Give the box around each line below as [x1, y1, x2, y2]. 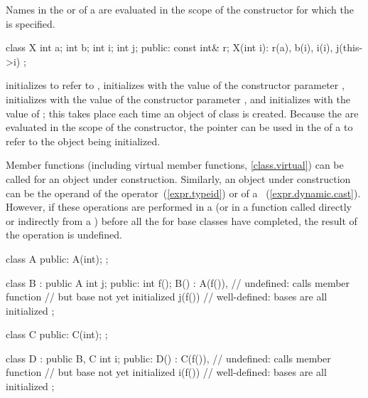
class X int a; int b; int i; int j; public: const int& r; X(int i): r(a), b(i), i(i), [6, 40, 333, 55]
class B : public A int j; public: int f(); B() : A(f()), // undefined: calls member [6, 275, 350, 290]
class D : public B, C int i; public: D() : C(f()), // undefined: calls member [6, 350, 331, 365]
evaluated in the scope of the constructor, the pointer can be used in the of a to [6, 120, 353, 135]
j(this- [336, 40, 363, 55]
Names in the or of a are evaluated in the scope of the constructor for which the [6, 2, 354, 16]
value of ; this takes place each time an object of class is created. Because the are [6, 105, 359, 120]
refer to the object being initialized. [6, 133, 161, 148]
